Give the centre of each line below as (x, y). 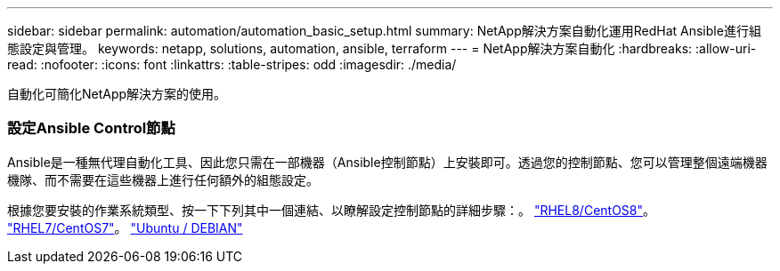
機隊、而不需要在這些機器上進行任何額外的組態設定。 (163, 179)
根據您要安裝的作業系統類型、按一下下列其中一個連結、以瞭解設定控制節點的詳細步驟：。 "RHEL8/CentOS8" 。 (332, 210)
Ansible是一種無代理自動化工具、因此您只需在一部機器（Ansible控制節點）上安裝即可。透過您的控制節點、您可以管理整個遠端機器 (387, 162)
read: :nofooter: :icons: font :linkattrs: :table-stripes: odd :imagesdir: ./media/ (232, 64)
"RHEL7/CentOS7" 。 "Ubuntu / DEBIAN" (125, 227)
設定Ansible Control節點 (91, 128)
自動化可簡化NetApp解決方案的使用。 (117, 94)
